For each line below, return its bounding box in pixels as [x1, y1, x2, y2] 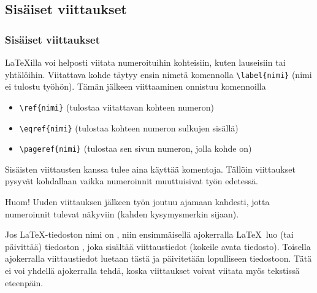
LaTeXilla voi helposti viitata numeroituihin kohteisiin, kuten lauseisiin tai [5, 56, 286, 68]
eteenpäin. [5, 276, 44, 289]
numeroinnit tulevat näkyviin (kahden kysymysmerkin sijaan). [5, 207, 239, 220]
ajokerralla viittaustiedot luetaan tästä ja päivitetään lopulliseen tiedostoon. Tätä [5, 252, 312, 265]
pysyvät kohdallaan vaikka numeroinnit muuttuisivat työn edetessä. [5, 174, 258, 187]
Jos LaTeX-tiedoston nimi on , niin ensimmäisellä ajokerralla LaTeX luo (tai [5, 228, 294, 241]
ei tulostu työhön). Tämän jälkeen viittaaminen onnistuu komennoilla [5, 80, 266, 93]
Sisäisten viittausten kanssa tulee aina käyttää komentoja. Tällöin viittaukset [5, 162, 296, 175]
